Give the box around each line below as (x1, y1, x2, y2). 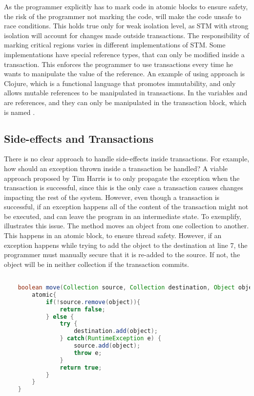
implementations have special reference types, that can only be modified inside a (4, 49, 245, 59)
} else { (45, 313, 74, 320)
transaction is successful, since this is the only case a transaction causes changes (4, 182, 243, 193)
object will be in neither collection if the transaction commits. (4, 259, 190, 269)
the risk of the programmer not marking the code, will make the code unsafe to (4, 11, 241, 21)
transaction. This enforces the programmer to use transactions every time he (4, 59, 233, 69)
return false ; (60, 306, 106, 313)
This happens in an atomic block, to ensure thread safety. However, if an (4, 230, 222, 241)
